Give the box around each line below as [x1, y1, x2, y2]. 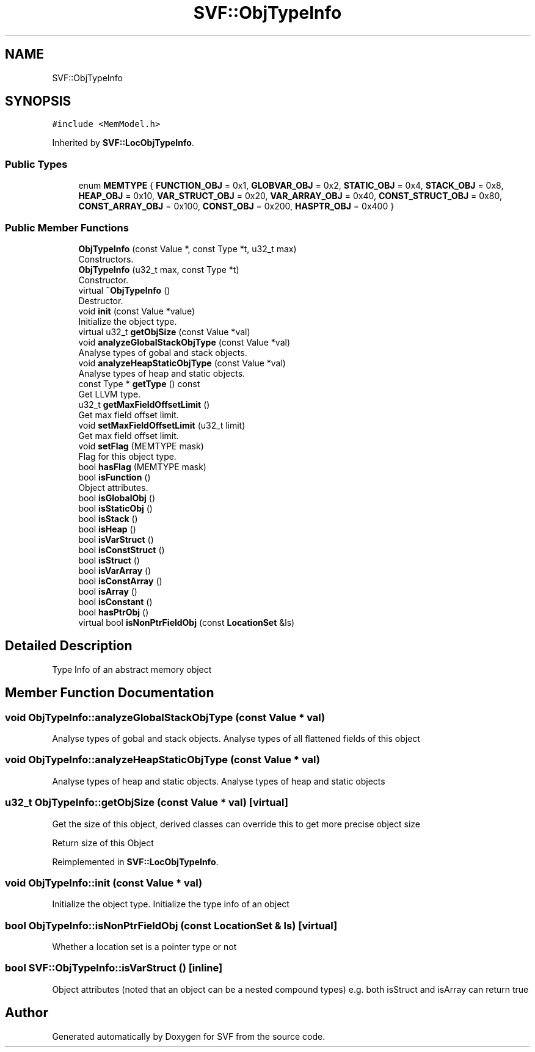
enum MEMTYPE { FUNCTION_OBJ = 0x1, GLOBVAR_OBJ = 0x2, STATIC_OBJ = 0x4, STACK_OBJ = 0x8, [78, 180, 504, 191]
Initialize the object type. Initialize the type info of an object [52, 899, 289, 910]
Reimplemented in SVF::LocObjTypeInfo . [52, 856, 219, 867]
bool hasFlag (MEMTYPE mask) [78, 461, 206, 472]
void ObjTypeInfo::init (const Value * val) [5, 876, 203, 889]
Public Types [5, 158, 68, 170]
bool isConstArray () [78, 575, 162, 586]
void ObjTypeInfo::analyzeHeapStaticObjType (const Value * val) [5, 753, 320, 766]
